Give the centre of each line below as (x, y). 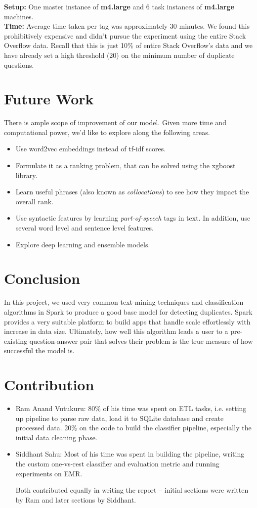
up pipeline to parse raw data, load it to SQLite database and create (120, 418)
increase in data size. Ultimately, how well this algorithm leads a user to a (116, 331)
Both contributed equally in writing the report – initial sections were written (132, 490)
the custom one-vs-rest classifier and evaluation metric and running (117, 463)
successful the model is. (39, 350)
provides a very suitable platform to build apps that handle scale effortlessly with (127, 321)
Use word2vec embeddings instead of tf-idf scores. (91, 149)
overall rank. (35, 201)
